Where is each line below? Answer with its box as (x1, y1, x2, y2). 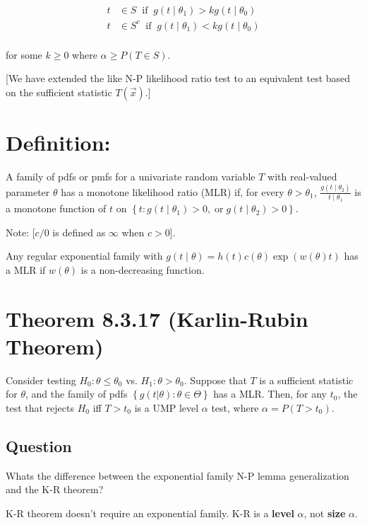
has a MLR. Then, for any (213, 386, 327, 401)
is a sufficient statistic (259, 372, 354, 387)
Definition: (6, 127, 111, 156)
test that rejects (6, 400, 75, 415)
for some (6, 47, 42, 62)
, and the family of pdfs (25, 386, 128, 401)
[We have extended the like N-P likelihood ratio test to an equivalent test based (6, 71, 351, 86)
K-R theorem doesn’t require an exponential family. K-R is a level (6, 505, 294, 520)
